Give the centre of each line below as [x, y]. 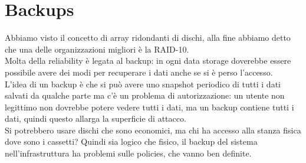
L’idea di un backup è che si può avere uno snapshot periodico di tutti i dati [143, 84]
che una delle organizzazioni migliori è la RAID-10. [97, 49]
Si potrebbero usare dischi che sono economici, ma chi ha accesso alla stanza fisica [153, 130]
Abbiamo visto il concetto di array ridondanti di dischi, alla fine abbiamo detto [148, 38]
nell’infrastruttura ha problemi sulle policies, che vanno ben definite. [128, 153]
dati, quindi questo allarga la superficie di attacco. [96, 118]
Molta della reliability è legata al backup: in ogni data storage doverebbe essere [148, 61]
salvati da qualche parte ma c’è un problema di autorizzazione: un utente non [145, 95]
